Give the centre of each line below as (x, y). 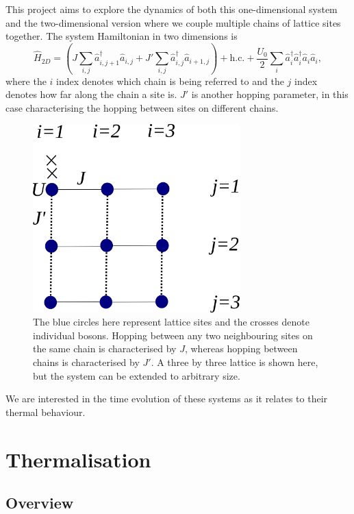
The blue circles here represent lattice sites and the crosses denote (171, 322)
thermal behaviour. (46, 412)
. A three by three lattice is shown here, (235, 362)
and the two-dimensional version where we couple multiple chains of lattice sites (173, 22)
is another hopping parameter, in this (270, 94)
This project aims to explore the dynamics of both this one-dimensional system (172, 9)
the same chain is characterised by (105, 348)
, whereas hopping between (241, 348)
